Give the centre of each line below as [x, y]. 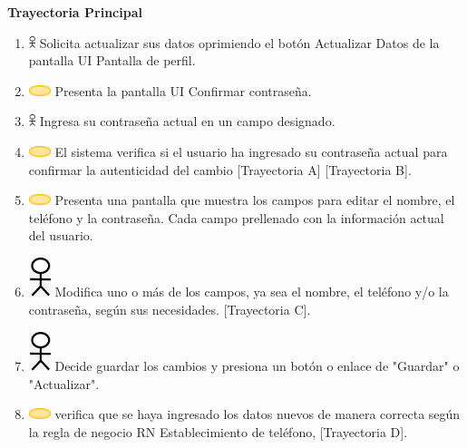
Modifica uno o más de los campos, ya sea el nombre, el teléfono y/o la [252, 292]
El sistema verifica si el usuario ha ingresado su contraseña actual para [251, 151]
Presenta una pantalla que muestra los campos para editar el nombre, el [255, 200]
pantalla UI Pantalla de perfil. [112, 60]
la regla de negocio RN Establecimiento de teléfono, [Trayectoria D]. [218, 431]
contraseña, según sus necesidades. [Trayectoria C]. [170, 309]
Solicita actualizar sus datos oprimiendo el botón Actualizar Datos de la [239, 42]
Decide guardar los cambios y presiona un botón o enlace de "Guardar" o [257, 365]
